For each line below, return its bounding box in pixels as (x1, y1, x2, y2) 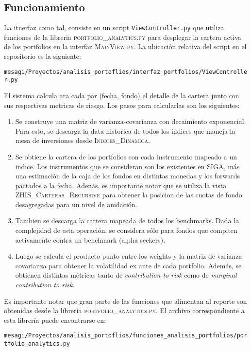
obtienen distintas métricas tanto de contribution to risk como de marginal (15, 270, 237, 280)
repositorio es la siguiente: (4, 51, 81, 61)
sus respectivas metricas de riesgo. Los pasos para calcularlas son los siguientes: (4, 100, 240, 110)
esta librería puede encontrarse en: (4, 315, 106, 325)
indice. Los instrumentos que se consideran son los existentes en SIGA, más (15, 161, 240, 171)
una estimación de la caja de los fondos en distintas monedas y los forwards (15, 171, 240, 181)
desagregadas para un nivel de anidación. (15, 199, 137, 209)
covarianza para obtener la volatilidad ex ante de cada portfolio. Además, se (15, 260, 242, 270)
